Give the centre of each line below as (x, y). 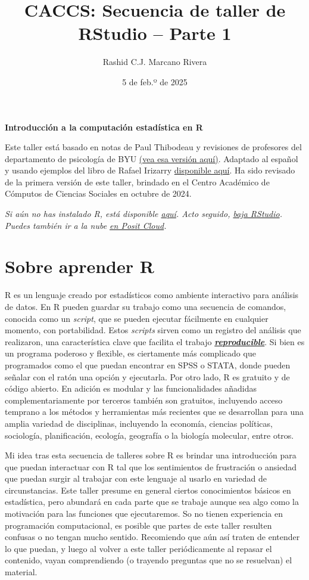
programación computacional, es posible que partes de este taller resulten (138, 525)
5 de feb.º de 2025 (155, 81)
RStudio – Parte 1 (155, 33)
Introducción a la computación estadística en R (104, 127)
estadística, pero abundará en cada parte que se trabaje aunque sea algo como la (152, 502)
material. (21, 572)
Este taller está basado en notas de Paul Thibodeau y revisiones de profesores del (153, 147)
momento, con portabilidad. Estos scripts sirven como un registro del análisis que (153, 330)
